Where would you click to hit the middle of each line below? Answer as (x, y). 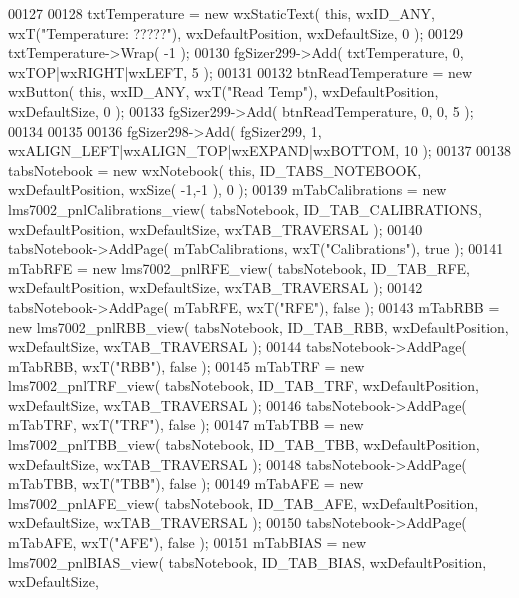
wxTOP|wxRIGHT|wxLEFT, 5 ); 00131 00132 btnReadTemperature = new (240, 71)
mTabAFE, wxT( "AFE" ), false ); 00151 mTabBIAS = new (187, 542)
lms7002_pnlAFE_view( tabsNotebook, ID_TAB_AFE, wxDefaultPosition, (243, 502)
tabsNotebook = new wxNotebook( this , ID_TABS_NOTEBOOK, (215, 169)
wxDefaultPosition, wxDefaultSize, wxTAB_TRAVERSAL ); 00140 (215, 228)
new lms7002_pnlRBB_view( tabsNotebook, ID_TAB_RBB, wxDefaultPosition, (258, 326)
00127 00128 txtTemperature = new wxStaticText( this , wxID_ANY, (221, 13)
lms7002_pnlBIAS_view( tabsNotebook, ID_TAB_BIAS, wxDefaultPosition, (247, 561)
